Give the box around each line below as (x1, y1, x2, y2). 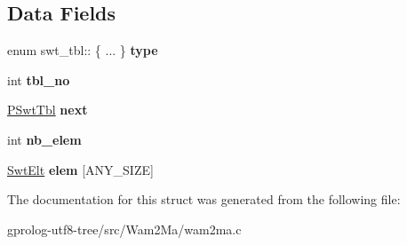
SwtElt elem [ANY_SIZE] (7, 160, 154, 178)
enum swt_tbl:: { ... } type (7, 41, 158, 59)
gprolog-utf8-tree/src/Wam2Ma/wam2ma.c (7, 219, 242, 238)
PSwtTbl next (7, 100, 88, 119)
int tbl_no (7, 70, 70, 89)
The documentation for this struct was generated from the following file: (7, 190, 401, 209)
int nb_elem (7, 130, 82, 148)
